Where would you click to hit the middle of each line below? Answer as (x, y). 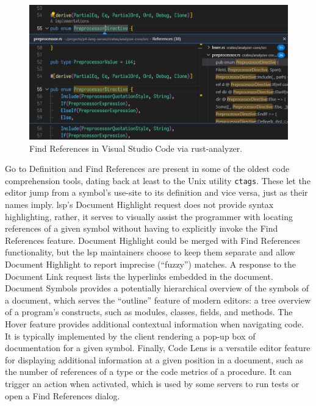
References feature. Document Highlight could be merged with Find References (153, 240)
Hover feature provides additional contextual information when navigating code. (154, 323)
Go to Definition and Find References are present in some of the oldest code (147, 169)
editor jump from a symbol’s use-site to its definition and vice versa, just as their (156, 192)
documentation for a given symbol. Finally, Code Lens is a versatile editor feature (158, 348)
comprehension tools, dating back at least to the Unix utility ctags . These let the (158, 180)
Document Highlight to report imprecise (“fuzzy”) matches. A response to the (151, 264)
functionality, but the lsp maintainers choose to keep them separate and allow (150, 252)
